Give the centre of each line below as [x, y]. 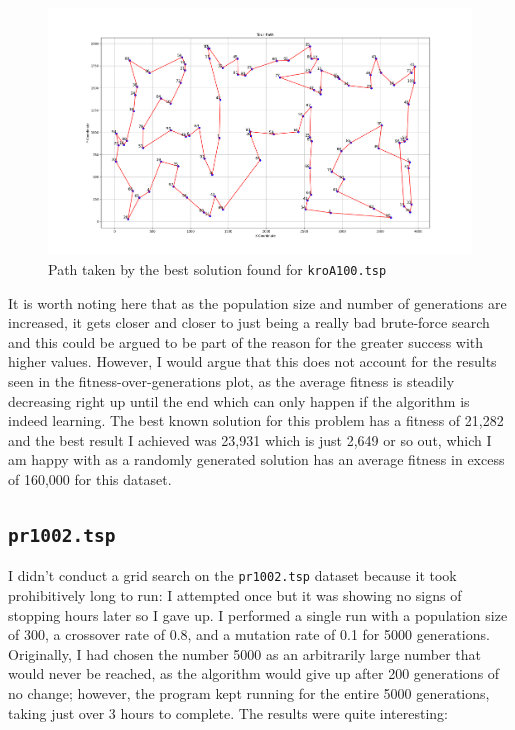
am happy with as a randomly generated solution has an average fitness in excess [256, 459]
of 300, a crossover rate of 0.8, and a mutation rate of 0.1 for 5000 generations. [249, 634]
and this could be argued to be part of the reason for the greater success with [246, 341]
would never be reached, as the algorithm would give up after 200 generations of [254, 673]
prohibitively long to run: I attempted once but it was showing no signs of [235, 595]
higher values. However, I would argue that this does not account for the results [252, 361]
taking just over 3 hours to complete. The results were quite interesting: [228, 712]
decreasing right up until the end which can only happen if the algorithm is [239, 400]
